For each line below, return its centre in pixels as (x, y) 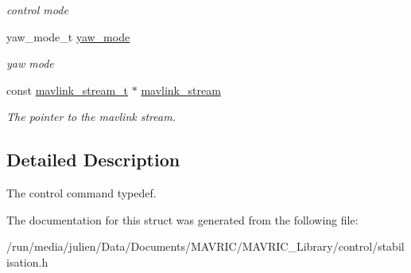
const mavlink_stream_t (68, 90)
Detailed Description (93, 160)
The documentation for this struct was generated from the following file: (182, 219)
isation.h (27, 261)
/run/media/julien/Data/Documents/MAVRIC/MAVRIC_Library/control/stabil (205, 246)
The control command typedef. (81, 193)
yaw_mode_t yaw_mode (68, 36)
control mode (37, 10)
